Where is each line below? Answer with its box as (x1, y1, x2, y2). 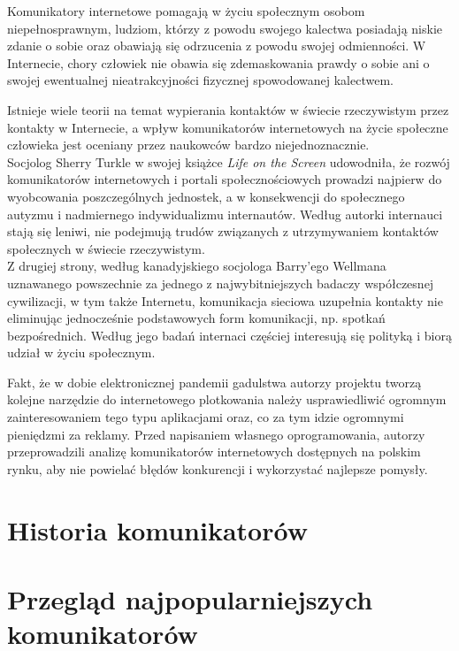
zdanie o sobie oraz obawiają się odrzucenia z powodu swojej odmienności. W (7, 36, 426, 55)
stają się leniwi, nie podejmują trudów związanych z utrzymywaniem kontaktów (7, 222, 439, 241)
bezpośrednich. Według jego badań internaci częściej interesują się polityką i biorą (7, 325, 452, 344)
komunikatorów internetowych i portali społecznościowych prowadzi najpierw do (7, 170, 442, 188)
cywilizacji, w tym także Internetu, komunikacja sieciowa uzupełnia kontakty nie (7, 291, 443, 310)
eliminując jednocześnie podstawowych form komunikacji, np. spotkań (7, 309, 386, 327)
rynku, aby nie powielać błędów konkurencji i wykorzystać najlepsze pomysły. (7, 459, 428, 478)
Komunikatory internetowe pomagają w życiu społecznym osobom (7, 2, 365, 19)
